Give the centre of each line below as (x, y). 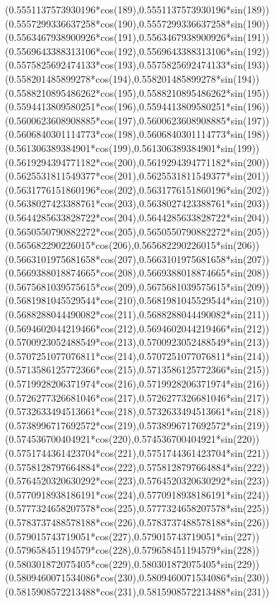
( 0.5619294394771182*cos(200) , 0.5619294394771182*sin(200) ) (137, 162)
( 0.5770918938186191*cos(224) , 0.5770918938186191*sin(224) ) (137, 494)
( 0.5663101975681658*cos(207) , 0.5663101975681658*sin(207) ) (137, 259)
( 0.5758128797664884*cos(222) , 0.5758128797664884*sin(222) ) (137, 466)
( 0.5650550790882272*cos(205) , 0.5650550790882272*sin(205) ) (137, 231)
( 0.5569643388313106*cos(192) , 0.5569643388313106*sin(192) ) (137, 51)
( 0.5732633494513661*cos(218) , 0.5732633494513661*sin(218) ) (137, 411)
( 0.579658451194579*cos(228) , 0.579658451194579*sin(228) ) (132, 550)
